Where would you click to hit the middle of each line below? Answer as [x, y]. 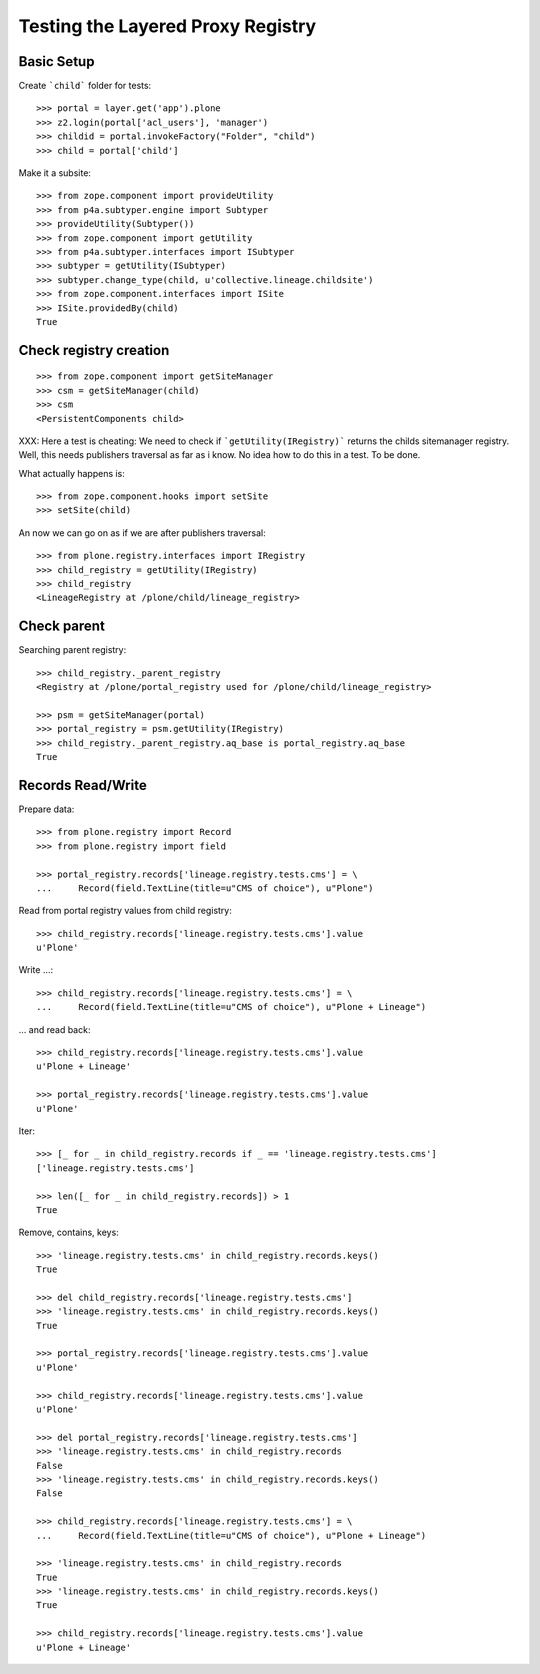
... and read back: [54, 1029]
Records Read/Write [82, 785]
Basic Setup [56, 61]
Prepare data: [46, 809]
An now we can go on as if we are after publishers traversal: [142, 532]
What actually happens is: [71, 473]
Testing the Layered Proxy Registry [167, 26]
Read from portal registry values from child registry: [125, 911]
